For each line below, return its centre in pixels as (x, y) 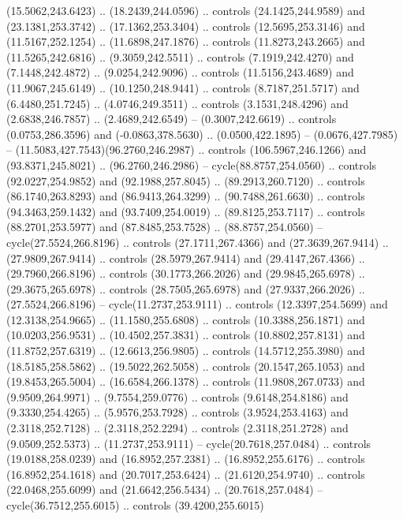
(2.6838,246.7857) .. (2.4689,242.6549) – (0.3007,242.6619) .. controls (172, 119)
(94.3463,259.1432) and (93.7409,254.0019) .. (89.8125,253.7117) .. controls (186, 211)
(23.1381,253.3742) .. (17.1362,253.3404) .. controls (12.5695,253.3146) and (186, 26)
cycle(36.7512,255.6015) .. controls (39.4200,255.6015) (135, 505)
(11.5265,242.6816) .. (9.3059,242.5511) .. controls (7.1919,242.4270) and (180, 56)
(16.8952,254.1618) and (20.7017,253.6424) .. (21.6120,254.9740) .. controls (186, 474)
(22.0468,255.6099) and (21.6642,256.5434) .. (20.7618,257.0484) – (165, 489)
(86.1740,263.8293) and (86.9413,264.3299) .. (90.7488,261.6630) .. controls (186, 196)
